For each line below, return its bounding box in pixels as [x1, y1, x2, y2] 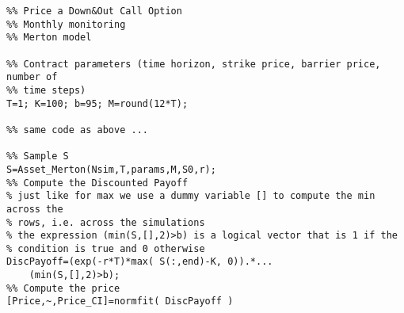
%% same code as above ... [6, 124, 148, 136]
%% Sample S [6, 151, 69, 162]
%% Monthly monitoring [6, 18, 126, 30]
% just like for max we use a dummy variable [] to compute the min [6, 190, 375, 202]
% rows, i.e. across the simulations [6, 216, 205, 228]
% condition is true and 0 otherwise [6, 242, 205, 254]
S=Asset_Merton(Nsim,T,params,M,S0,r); [6, 163, 216, 175]
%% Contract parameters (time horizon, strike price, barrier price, [6, 58, 381, 70]
